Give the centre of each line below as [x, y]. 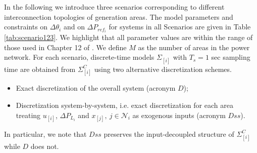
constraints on [26, 27]
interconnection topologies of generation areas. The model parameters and [119, 16]
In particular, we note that [45, 133]
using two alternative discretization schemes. [163, 69]
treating [28, 115]
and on [74, 27]
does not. [45, 146]
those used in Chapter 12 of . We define [65, 47]
